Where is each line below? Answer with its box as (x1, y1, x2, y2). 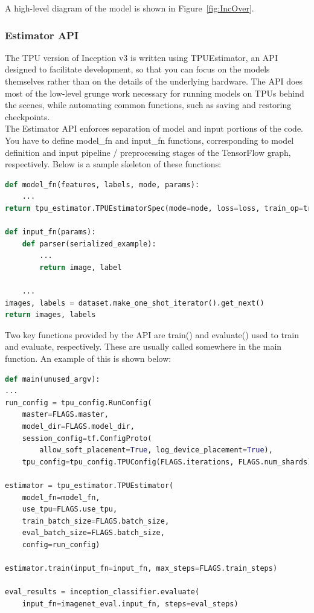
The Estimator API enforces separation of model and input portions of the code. (5, 122, 303, 135)
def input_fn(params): (5, 228, 96, 237)
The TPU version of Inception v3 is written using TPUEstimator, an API (5, 51, 278, 63)
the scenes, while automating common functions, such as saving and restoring (5, 98, 292, 111)
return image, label (39, 263, 122, 272)
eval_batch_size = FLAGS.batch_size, (22, 528, 165, 538)
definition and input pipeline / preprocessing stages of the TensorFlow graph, (5, 146, 291, 158)
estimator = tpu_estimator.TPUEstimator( (5, 481, 174, 490)
